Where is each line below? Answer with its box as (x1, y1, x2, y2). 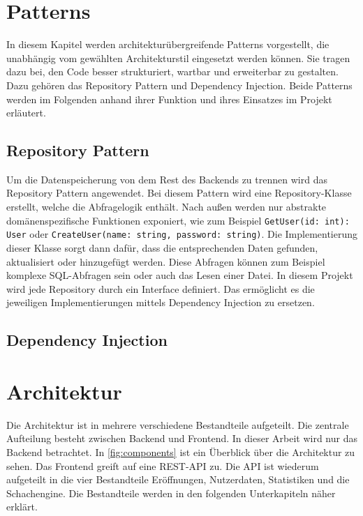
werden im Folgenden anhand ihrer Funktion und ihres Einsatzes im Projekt (6, 91, 332, 106)
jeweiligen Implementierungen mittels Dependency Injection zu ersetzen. (6, 295, 315, 310)
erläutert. (6, 105, 46, 120)
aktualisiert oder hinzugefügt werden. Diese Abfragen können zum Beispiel (6, 254, 325, 268)
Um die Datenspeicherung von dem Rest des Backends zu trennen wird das (6, 172, 327, 186)
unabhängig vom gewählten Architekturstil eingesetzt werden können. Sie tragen (6, 50, 350, 65)
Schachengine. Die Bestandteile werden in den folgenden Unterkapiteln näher (6, 485, 336, 500)
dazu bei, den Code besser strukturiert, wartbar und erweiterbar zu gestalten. (6, 64, 339, 79)
